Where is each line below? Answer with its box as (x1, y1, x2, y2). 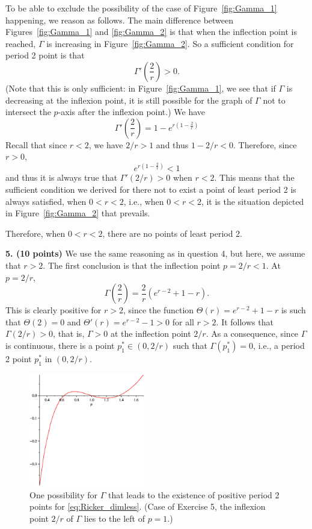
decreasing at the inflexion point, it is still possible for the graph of (5, 93, 252, 106)
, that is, (53, 327, 85, 340)
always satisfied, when (5, 195, 87, 207)
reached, (5, 37, 36, 49)
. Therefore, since (233, 138, 297, 151)
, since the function (123, 304, 194, 316)
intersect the (5, 105, 51, 118)
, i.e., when (123, 195, 164, 207)
